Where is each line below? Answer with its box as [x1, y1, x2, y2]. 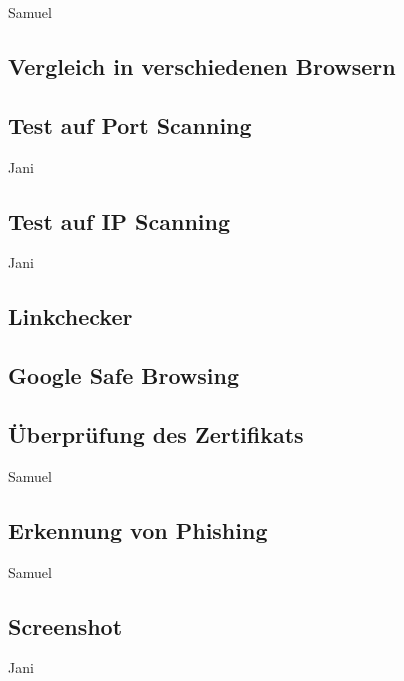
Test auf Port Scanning [8, 109, 252, 140]
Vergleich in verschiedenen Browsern [8, 50, 396, 81]
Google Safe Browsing [8, 360, 240, 391]
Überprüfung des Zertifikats [8, 418, 304, 449]
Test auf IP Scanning [8, 205, 231, 236]
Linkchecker [8, 301, 133, 332]
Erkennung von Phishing [8, 514, 268, 545]
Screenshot [8, 610, 123, 641]
